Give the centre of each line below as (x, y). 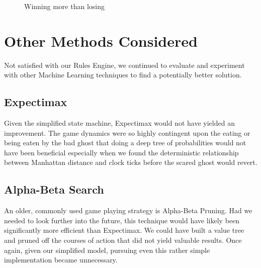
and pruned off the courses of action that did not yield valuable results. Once (123, 240)
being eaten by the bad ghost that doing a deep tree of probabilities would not (125, 143)
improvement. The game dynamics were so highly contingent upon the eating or (127, 132)
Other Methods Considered (101, 40)
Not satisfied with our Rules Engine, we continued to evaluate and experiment (124, 65)
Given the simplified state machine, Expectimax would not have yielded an (119, 123)
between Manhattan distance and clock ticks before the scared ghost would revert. (131, 162)
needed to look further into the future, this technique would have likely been (122, 220)
